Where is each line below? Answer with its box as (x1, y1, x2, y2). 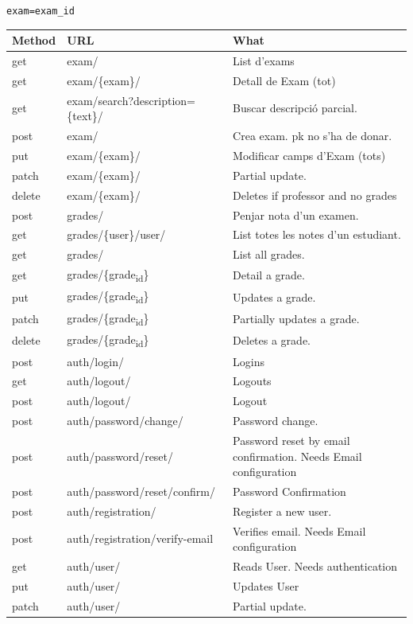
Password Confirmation (233, 482, 346, 499)
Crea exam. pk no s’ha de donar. (233, 127, 392, 144)
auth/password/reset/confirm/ (67, 482, 215, 499)
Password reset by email (233, 431, 350, 448)
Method (12, 32, 56, 49)
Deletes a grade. (233, 332, 311, 349)
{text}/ (67, 107, 103, 124)
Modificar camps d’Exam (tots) (233, 146, 386, 163)
